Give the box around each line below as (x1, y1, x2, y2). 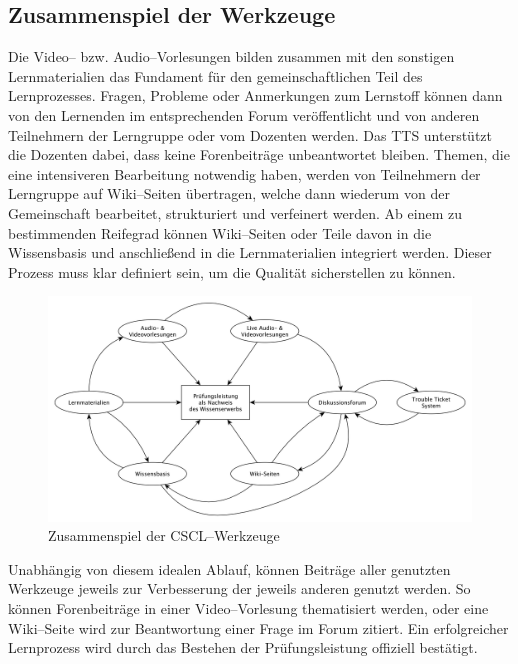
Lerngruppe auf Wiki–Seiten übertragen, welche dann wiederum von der (8, 183, 450, 204)
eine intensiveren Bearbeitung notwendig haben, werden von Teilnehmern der (8, 163, 481, 184)
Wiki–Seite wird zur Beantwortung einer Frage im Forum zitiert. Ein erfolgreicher (8, 617, 509, 638)
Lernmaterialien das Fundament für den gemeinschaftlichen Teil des (8, 65, 423, 86)
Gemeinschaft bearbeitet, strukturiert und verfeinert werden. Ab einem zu (8, 202, 462, 223)
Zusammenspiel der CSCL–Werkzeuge (48, 525, 280, 546)
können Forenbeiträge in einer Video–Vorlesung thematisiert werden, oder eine (8, 597, 489, 618)
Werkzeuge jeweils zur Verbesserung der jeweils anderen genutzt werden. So (8, 578, 471, 599)
